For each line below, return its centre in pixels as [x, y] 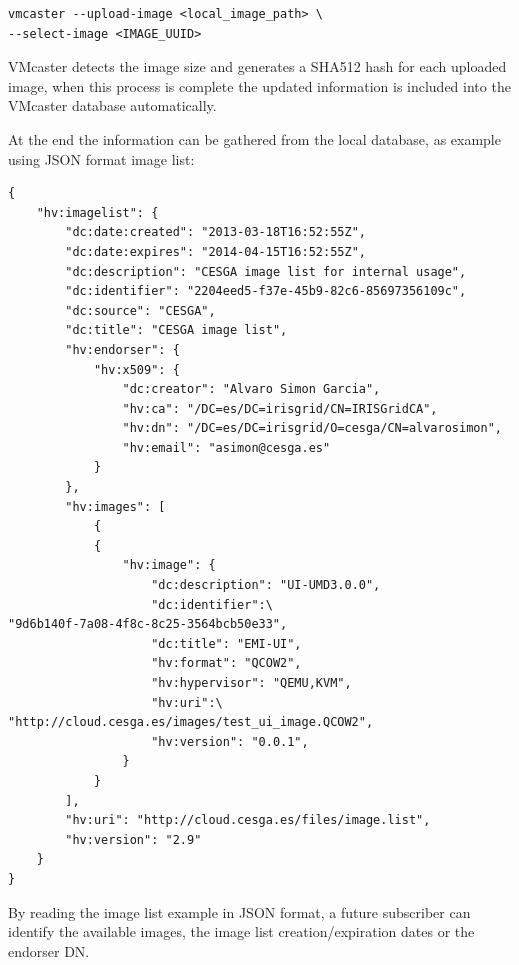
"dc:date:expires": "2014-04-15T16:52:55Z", [215, 251]
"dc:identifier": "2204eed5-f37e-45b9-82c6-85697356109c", [266, 291]
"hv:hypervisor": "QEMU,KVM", [251, 683]
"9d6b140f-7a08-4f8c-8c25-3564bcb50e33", [148, 624]
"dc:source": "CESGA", [140, 310]
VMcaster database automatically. [112, 105]
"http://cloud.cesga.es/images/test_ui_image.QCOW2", [191, 722]
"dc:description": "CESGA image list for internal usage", [266, 271]
